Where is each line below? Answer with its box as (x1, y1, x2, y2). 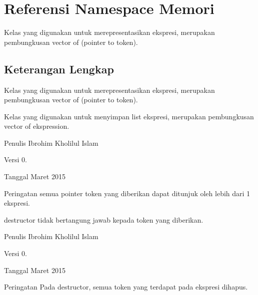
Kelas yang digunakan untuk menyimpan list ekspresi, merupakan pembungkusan (4, 111, 254, 121)
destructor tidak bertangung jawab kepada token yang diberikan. (4, 214, 203, 225)
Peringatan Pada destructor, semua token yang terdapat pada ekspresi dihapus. (4, 282, 248, 292)
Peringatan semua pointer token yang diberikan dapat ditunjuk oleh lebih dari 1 (4, 188, 250, 198)
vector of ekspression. (4, 121, 69, 131)
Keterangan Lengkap (4, 61, 114, 76)
